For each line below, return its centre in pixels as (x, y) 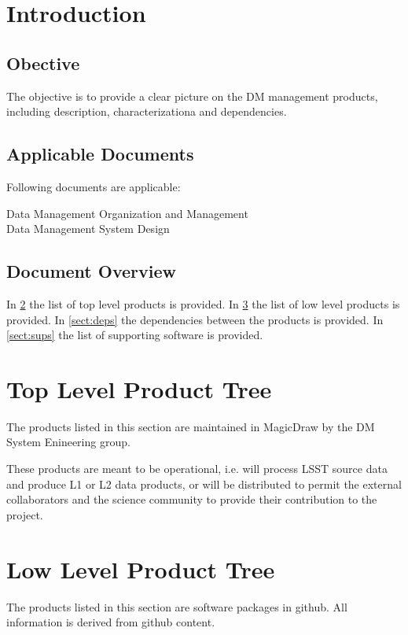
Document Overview (91, 271)
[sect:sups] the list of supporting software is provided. (135, 335)
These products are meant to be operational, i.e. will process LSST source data (197, 469)
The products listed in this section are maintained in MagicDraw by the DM (191, 426)
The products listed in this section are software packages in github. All (177, 606)
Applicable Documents (100, 154)
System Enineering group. (68, 442)
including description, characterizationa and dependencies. (147, 111)
